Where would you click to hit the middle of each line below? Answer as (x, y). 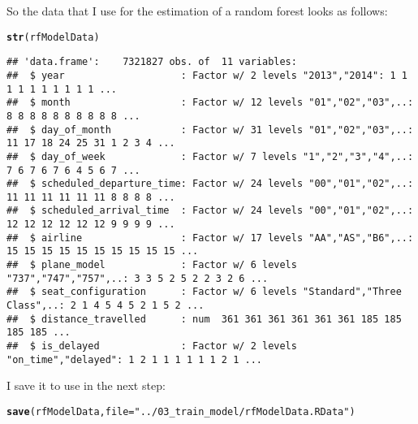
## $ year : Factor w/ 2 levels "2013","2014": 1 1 (207, 75)
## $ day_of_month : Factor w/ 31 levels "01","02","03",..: (210, 130)
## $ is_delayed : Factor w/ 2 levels (152, 346)
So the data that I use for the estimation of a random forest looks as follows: (197, 11)
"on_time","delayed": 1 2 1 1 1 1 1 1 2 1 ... (134, 359)
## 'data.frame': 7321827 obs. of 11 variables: (152, 62)
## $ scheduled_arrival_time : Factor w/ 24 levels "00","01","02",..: (210, 211)
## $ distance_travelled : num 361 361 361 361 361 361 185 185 (204, 319)
